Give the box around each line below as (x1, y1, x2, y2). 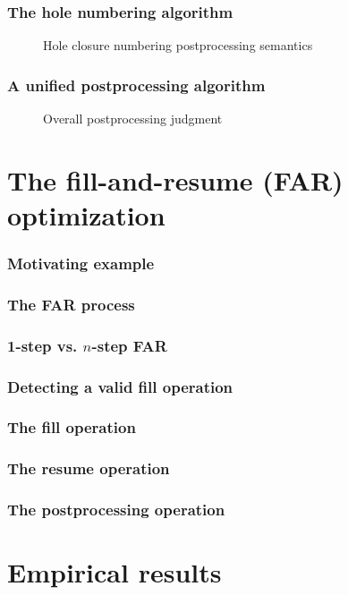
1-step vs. (7, 334, 78, 356)
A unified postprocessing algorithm (7, 73, 266, 96)
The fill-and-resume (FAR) (7, 161, 344, 198)
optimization (7, 197, 166, 233)
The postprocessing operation (7, 498, 225, 521)
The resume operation (7, 457, 170, 480)
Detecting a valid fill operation (7, 375, 233, 397)
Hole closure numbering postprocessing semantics (43, 36, 313, 55)
